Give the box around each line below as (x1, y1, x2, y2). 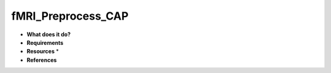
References (26, 56, 57, 64)
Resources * (26, 48, 59, 55)
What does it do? (26, 31, 71, 38)
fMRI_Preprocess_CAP (11, 9, 129, 23)
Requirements (26, 39, 64, 46)
